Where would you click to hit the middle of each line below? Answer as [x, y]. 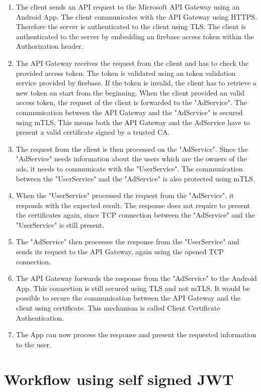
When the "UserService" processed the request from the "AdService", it [125, 195]
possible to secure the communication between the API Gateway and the [128, 298]
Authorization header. [50, 46]
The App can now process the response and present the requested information [136, 334]
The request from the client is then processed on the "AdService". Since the [132, 149]
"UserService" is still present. [60, 224]
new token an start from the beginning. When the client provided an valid [130, 92]
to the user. [33, 344]
